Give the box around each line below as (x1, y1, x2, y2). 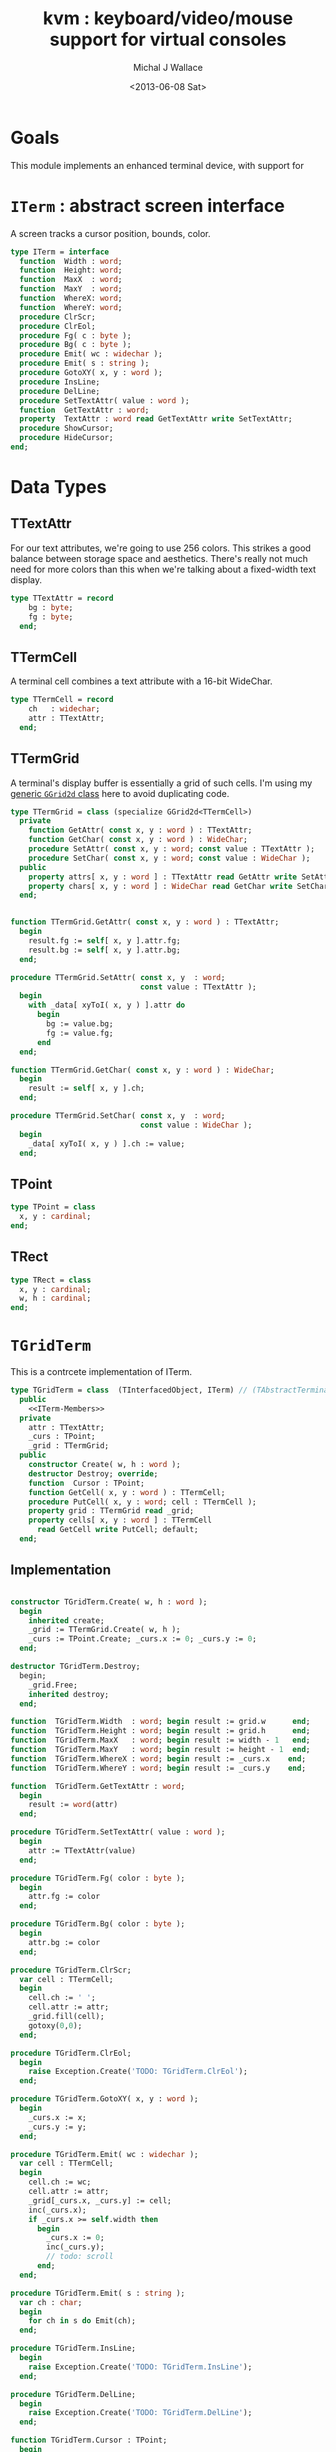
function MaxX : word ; (19, 275, 123, 285)
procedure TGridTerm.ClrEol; (10, 2048, 132, 2058)
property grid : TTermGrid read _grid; (28, 1506, 195, 1516)
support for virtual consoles (49, 28, 287, 51)
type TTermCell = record (10, 695, 114, 705)
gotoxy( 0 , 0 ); (28, 2020, 83, 2031)
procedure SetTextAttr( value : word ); (19, 395, 190, 406)
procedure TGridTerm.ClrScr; (10, 1965, 132, 1975)
